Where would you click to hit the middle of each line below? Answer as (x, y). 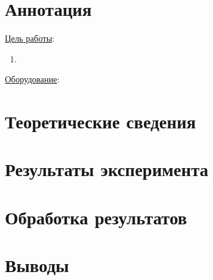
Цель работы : (30, 38)
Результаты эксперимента (107, 169)
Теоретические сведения (100, 121)
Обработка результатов (96, 217)
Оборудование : (32, 79)
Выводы (37, 265)
